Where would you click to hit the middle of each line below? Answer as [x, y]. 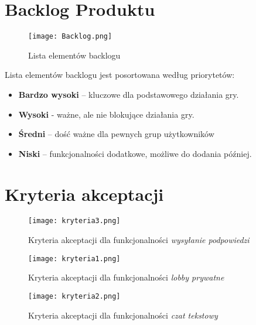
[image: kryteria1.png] [74, 259]
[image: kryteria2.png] [74, 296]
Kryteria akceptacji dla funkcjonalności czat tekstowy [123, 315]
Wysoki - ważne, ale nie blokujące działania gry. [106, 114]
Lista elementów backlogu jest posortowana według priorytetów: [120, 75]
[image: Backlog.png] [70, 37]
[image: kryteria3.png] [74, 221]
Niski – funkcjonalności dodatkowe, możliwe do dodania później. [135, 153]
